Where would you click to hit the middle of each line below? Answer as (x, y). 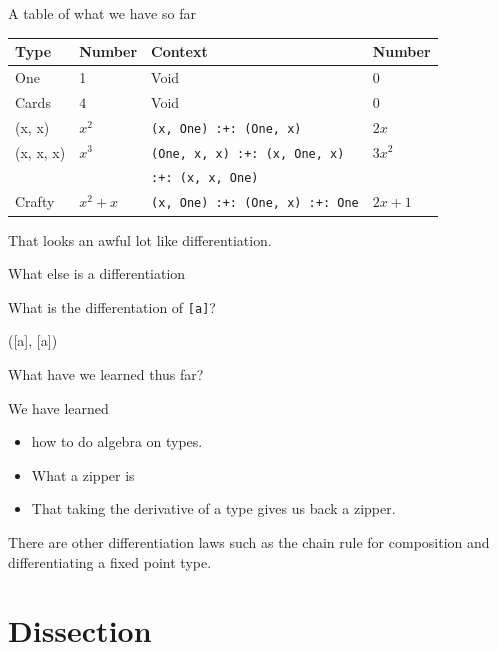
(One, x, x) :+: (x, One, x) (248, 153)
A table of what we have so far (102, 13)
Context (179, 51)
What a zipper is (83, 474)
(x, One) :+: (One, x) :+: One (255, 203)
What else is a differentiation (97, 273)
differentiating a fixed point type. (110, 561)
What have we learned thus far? (106, 373)
